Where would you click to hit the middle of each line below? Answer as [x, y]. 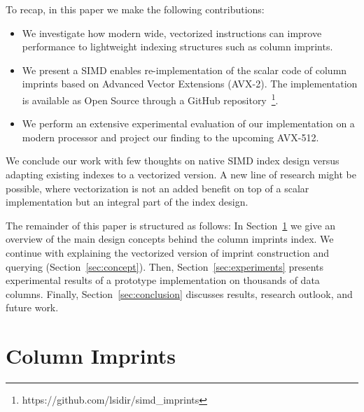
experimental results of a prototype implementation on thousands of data [163, 280]
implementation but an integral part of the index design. [127, 202]
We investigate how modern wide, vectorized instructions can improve [172, 33]
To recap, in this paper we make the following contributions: [135, 9]
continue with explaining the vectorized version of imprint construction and [167, 252]
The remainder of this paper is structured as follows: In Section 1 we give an [171, 225]
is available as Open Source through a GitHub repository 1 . [150, 99]
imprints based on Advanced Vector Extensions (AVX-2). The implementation [190, 84]
